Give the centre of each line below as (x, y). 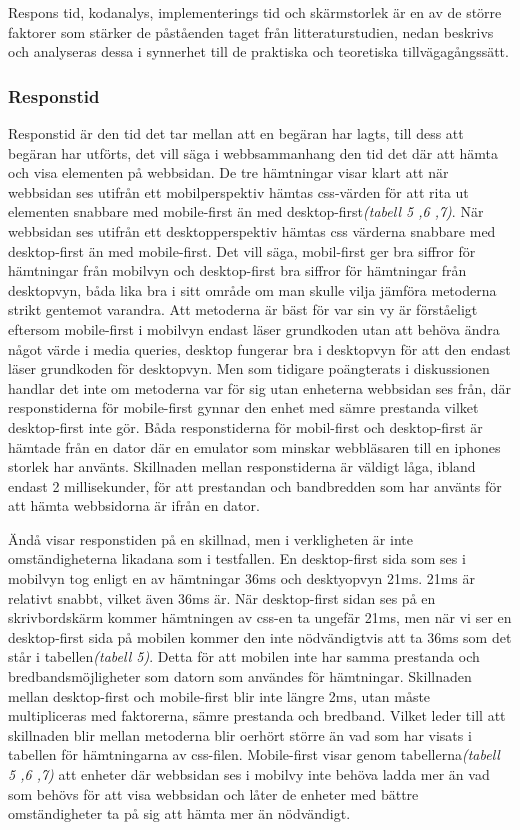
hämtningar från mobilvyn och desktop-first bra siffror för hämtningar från (237, 270)
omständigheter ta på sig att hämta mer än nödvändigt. (179, 813)
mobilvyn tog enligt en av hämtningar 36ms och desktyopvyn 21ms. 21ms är (242, 578)
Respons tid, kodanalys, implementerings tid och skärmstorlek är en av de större (255, 12)
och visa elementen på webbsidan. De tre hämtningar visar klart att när (228, 172)
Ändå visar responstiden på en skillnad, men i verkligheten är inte (210, 538)
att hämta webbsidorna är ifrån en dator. (134, 505)
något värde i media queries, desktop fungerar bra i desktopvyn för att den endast (259, 348)
